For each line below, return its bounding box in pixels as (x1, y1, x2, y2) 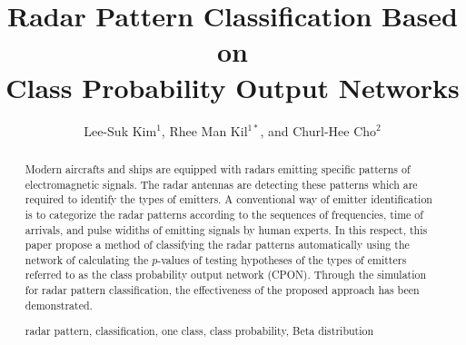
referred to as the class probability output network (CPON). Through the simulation (25, 267, 427, 282)
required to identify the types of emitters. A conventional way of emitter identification (25, 192, 432, 207)
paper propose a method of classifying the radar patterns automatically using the (25, 237, 410, 252)
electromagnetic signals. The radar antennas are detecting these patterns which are (25, 176, 418, 192)
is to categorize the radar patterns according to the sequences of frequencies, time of (25, 206, 423, 222)
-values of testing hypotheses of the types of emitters (157, 251, 407, 267)
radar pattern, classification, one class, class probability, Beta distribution (25, 323, 374, 339)
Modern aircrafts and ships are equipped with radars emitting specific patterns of (25, 161, 411, 176)
